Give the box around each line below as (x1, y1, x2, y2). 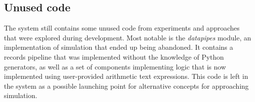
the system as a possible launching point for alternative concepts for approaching (4, 80, 249, 91)
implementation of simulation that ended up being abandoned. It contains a (4, 42, 233, 52)
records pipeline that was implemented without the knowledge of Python (4, 51, 224, 62)
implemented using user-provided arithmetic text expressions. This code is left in (4, 71, 248, 81)
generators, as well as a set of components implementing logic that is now (4, 61, 226, 71)
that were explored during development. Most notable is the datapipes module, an (4, 32, 251, 42)
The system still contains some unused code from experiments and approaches (4, 23, 240, 33)
